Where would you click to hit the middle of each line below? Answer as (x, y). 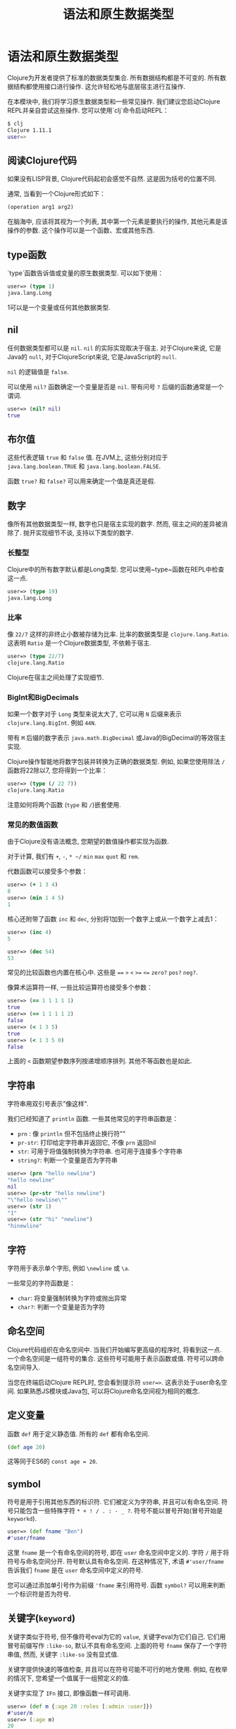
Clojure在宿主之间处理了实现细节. (56, 677)
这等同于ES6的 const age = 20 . (52, 1462)
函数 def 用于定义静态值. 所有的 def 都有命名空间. (79, 1433)
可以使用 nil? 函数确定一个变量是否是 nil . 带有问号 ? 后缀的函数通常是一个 (116, 387)
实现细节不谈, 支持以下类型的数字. (84, 533)
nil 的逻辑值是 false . (38, 372)
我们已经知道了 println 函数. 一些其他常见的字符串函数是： (93, 1119)
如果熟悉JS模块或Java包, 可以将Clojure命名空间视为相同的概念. (108, 1391)
